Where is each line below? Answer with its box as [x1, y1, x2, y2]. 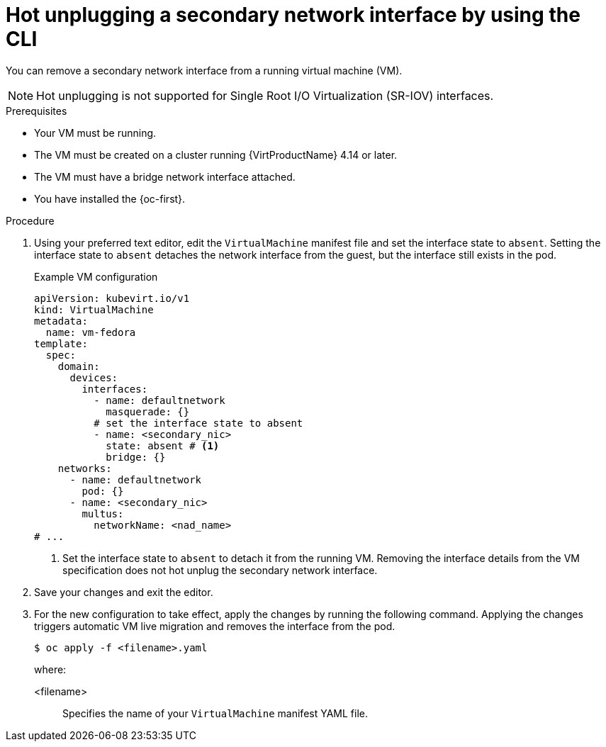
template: [34, 337, 88, 349]
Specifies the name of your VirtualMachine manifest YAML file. [62, 707, 368, 719]
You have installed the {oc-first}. [34, 192, 186, 205]
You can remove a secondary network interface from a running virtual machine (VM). [6, 64, 403, 77]
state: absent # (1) [106, 439, 220, 451]
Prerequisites [6, 104, 67, 117]
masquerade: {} [106, 405, 190, 417]
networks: [57, 462, 112, 474]
